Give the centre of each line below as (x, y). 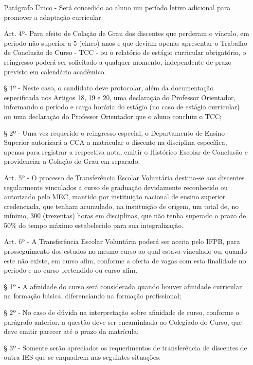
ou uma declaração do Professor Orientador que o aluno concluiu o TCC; (113, 116)
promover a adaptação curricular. (54, 17)
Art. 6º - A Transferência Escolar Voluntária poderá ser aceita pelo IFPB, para (122, 241)
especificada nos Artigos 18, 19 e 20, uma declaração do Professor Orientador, (120, 97)
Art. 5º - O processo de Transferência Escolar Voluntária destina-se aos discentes (124, 177)
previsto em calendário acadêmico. (55, 71)
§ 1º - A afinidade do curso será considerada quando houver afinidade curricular (123, 286)
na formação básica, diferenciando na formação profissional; (93, 296)
